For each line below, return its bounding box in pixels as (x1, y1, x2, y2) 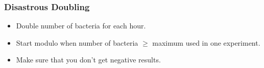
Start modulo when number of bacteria (16, 37, 138, 48)
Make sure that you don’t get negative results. (16, 54, 161, 65)
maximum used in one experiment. (152, 37, 260, 48)
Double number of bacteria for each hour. (16, 20, 146, 31)
